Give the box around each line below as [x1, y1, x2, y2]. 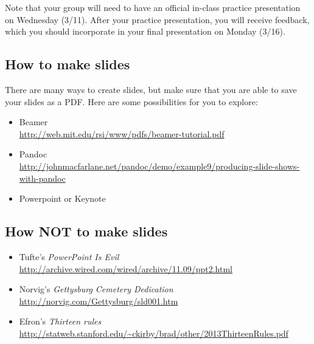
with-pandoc [19, 171, 66, 184]
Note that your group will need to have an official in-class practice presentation [5, 1, 301, 13]
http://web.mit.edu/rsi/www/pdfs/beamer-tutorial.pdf [19, 127, 225, 140]
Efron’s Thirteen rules [19, 315, 102, 328]
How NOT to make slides [5, 222, 168, 241]
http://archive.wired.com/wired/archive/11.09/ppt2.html [19, 262, 232, 275]
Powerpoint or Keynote [19, 192, 106, 205]
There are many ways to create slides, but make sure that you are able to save [5, 83, 297, 95]
